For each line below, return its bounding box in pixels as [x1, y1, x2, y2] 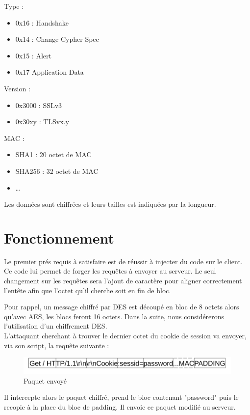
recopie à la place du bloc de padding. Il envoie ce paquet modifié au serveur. [4, 401, 236, 412]
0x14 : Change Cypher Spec [15, 34, 99, 44]
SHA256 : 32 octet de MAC [15, 166, 99, 176]
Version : [4, 83, 30, 93]
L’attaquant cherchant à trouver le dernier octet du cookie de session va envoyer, [4, 331, 247, 340]
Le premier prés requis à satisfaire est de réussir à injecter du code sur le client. [4, 256, 243, 266]
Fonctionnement [4, 227, 115, 248]
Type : [4, 1, 24, 11]
